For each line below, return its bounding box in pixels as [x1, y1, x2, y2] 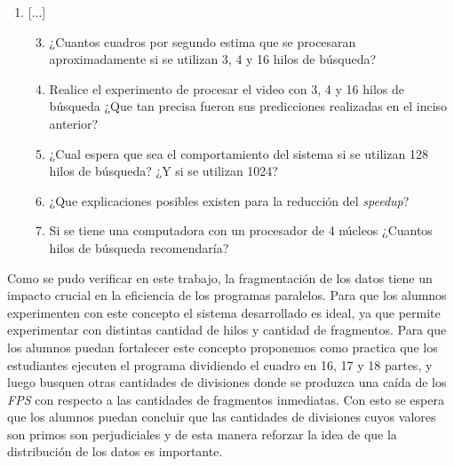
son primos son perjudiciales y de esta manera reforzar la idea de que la [7, 424, 397, 443]
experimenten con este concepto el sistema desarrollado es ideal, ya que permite [7, 303, 441, 321]
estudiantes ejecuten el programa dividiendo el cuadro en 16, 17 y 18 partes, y [7, 355, 433, 374]
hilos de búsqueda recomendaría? [49, 238, 229, 257]
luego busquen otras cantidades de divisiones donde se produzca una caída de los [7, 373, 447, 391]
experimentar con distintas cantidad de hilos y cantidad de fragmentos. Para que [7, 320, 447, 339]
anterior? [49, 114, 99, 132]
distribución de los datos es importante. [7, 442, 223, 461]
